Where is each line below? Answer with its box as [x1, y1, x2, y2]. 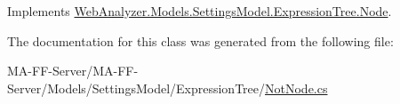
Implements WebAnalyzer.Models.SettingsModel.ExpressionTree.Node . [7, 2, 392, 20]
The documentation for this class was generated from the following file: [7, 31, 394, 50]
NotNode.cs [265, 78, 328, 97]
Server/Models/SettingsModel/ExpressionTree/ [7, 78, 266, 97]
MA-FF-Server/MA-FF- [7, 61, 139, 80]
